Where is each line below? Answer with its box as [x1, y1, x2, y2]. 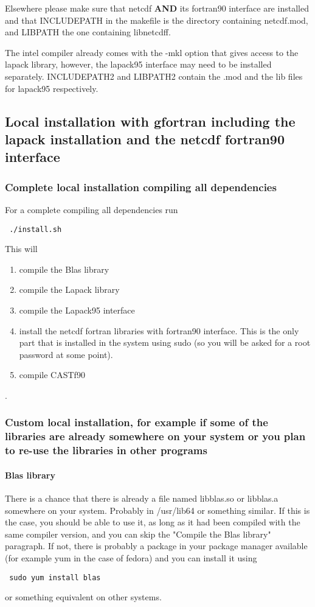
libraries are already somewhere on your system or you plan [5, 429, 306, 444]
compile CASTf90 [19, 368, 85, 381]
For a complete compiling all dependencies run [5, 203, 178, 216]
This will [5, 242, 38, 255]
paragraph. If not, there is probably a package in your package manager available [5, 539, 308, 552]
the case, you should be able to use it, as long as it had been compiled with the [5, 516, 300, 528]
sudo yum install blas [9, 573, 101, 582]
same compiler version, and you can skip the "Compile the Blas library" [5, 527, 271, 540]
